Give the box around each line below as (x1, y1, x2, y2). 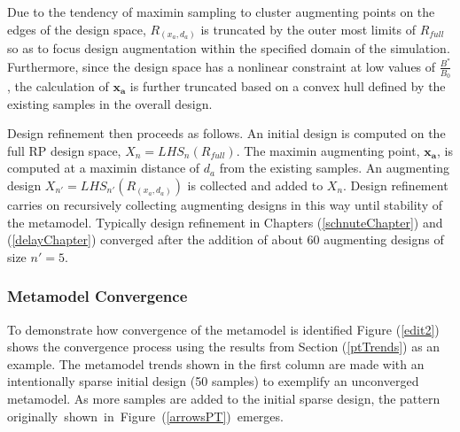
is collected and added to (187, 175, 324, 194)
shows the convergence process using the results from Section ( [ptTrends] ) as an (7, 337, 441, 356)
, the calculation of (7, 77, 109, 96)
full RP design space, (7, 141, 121, 159)
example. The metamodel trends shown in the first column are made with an (7, 354, 425, 373)
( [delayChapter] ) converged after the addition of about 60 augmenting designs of (7, 230, 444, 249)
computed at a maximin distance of (7, 158, 200, 177)
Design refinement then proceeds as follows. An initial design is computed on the (7, 124, 446, 143)
